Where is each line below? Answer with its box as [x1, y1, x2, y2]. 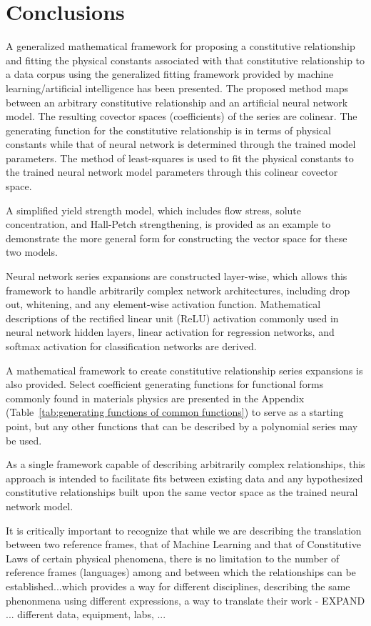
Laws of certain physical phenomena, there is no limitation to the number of [6, 550, 340, 565]
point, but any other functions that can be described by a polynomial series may [6, 418, 358, 433]
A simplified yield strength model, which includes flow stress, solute [6, 202, 301, 217]
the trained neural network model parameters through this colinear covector [6, 164, 338, 179]
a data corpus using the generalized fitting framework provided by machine [6, 66, 334, 81]
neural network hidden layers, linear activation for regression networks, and [6, 324, 335, 339]
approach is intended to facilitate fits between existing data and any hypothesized [6, 470, 363, 485]
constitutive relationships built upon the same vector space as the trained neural [6, 485, 358, 500]
